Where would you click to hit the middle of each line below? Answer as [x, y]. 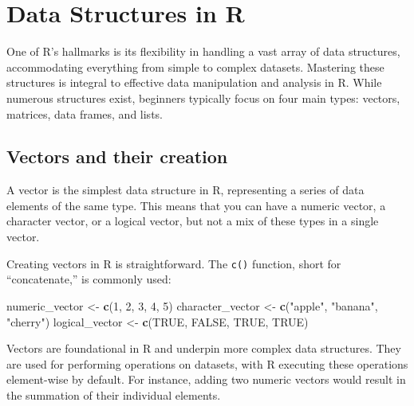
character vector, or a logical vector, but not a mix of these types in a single [193, 221]
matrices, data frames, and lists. [85, 113]
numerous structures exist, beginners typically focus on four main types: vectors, [203, 98]
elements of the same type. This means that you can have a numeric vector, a [196, 205]
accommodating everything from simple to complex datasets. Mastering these [195, 66]
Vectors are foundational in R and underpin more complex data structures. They [204, 348]
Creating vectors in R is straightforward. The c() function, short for [174, 263]
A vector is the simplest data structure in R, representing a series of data [185, 190]
